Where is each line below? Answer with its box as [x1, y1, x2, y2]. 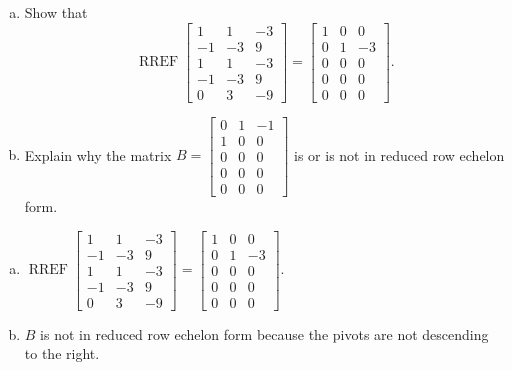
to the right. [24, 343, 100, 364]
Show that [24, 2, 88, 22]
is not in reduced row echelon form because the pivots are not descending [40, 323, 489, 344]
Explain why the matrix [24, 144, 172, 165]
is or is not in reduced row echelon [294, 144, 505, 165]
